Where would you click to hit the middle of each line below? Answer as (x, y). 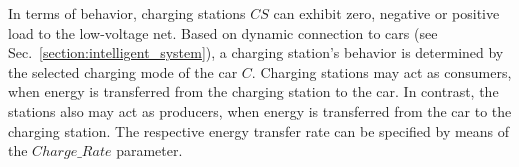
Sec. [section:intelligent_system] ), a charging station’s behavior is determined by (256, 52)
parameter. (149, 150)
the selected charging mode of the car (123, 71)
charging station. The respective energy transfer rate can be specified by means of (259, 130)
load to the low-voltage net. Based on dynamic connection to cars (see (223, 32)
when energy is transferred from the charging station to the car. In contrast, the (253, 91)
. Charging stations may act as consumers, (381, 71)
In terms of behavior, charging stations (127, 13)
